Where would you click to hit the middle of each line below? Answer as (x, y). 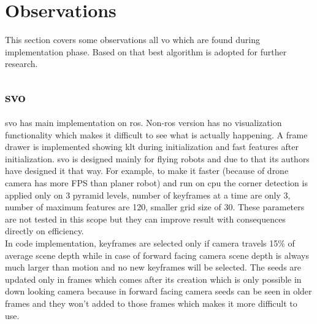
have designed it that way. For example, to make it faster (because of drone (147, 171)
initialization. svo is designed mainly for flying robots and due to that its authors (157, 158)
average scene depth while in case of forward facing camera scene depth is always (157, 255)
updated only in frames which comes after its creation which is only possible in (153, 279)
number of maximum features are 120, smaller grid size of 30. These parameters (155, 207)
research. (21, 64)
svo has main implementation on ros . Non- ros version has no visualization (143, 123)
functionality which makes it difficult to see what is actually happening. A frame (156, 134)
